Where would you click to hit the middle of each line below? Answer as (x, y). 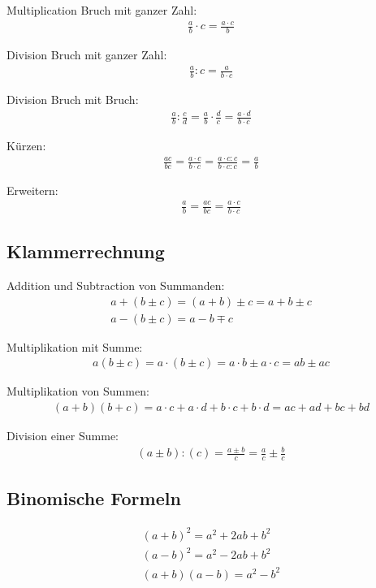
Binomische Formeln (94, 498)
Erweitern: (32, 190)
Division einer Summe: (63, 435)
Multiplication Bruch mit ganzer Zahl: (102, 10)
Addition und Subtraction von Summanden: (116, 285)
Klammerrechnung (86, 251)
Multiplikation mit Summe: (75, 346)
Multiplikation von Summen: (78, 391)
